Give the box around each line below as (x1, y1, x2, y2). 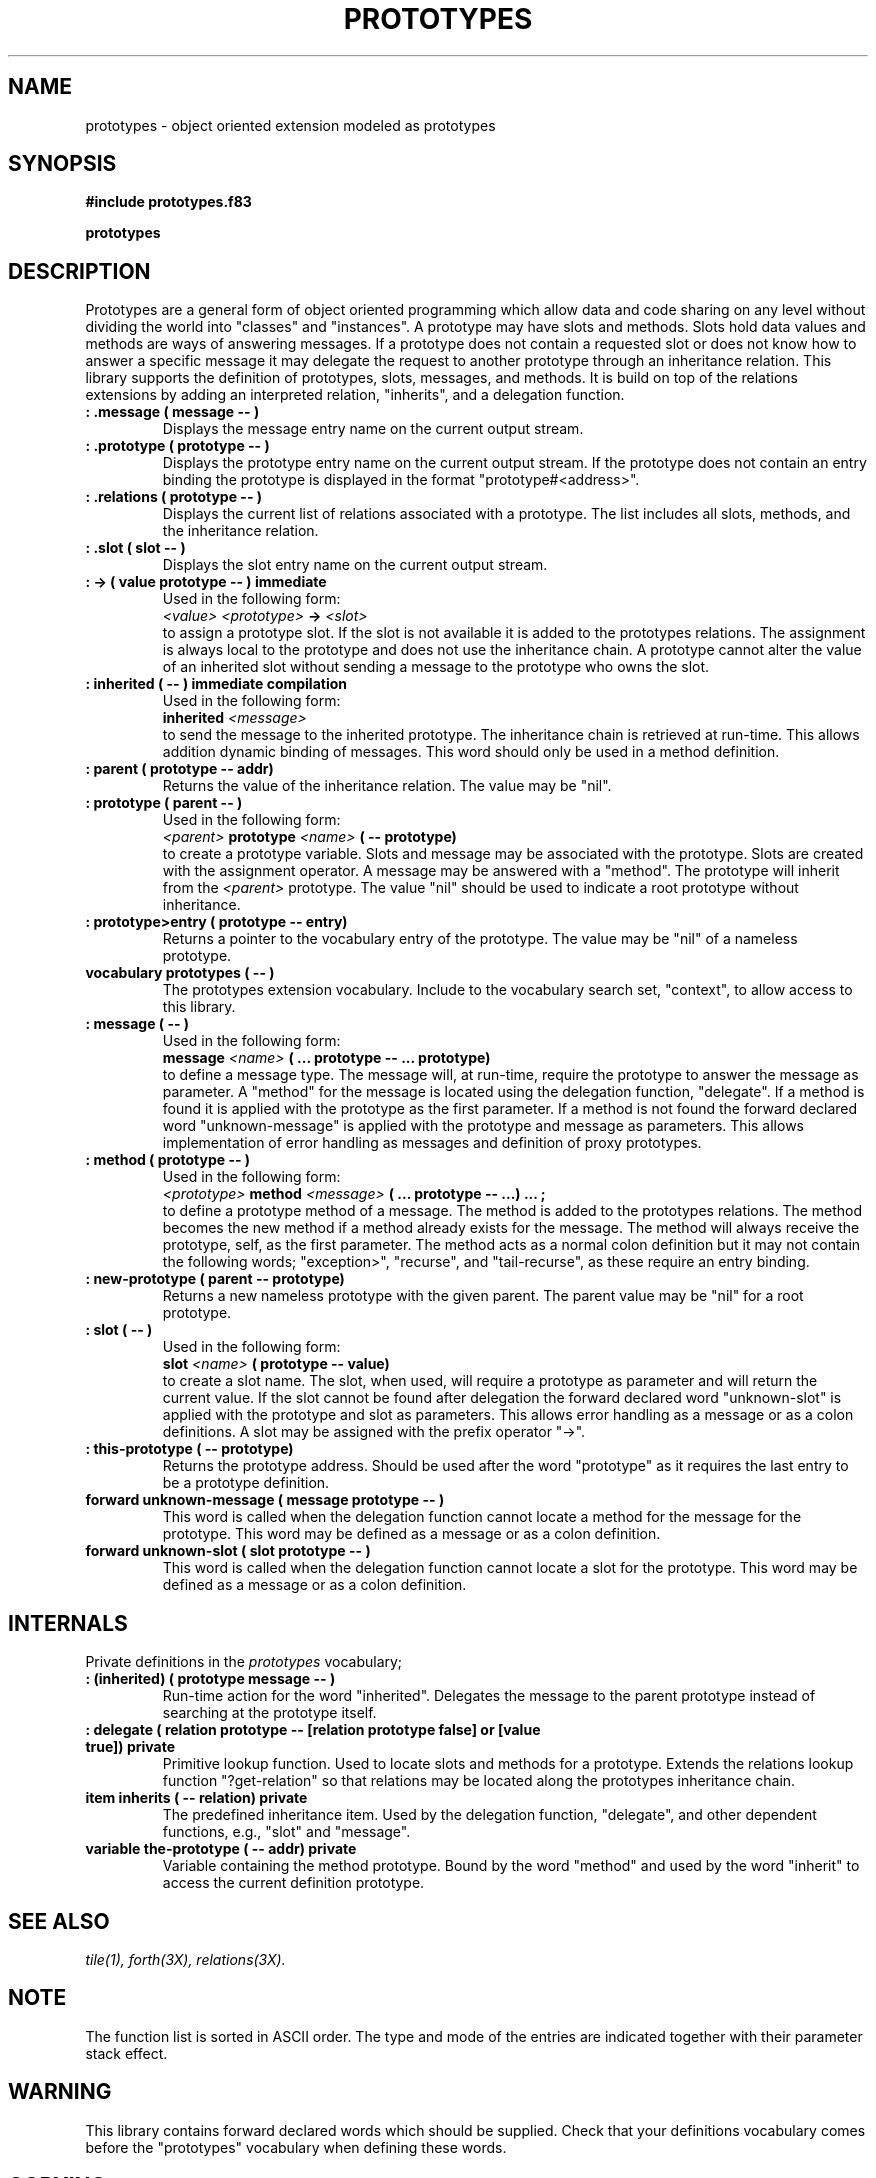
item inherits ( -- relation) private (85, 1789, 308, 1807)
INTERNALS (8, 1610, 128, 1636)
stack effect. (85, 2044, 168, 2062)
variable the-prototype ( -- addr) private (85, 1840, 357, 1858)
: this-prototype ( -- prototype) (85, 1440, 294, 1458)
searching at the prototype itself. (162, 1704, 377, 1722)
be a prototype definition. (162, 1474, 330, 1492)
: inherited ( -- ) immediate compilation (85, 675, 348, 693)
